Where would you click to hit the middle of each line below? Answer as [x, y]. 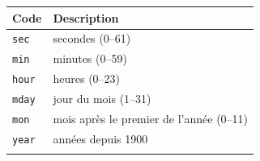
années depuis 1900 [100, 138]
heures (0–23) [87, 78]
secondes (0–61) [92, 38]
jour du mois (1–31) [102, 99]
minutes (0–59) [90, 58]
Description [86, 17]
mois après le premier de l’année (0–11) [151, 118]
